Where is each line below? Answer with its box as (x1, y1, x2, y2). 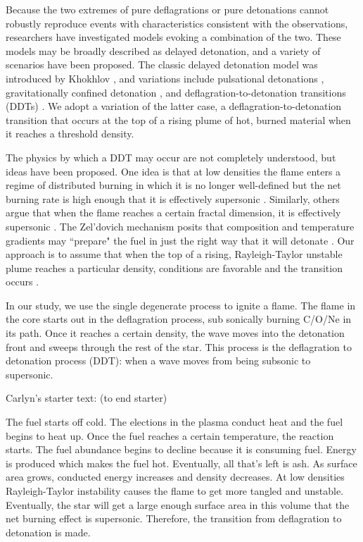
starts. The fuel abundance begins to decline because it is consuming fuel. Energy (6, 442, 357, 457)
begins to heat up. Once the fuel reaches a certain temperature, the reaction (6, 428, 334, 443)
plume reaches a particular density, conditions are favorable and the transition (6, 260, 343, 275)
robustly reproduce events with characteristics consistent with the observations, (6, 16, 348, 30)
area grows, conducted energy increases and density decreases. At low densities (6, 469, 345, 484)
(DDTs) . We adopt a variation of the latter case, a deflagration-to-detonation (6, 99, 342, 113)
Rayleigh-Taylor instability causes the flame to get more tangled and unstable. (6, 484, 344, 498)
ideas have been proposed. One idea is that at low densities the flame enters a (6, 164, 341, 178)
